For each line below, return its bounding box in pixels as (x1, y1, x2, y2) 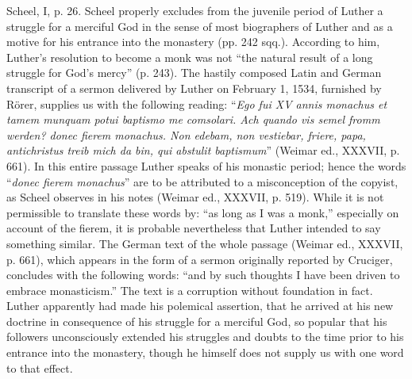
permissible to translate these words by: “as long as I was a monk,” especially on (6, 204, 399, 220)
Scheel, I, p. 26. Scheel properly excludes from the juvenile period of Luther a (6, 2, 383, 18)
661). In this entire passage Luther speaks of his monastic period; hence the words (6, 157, 406, 174)
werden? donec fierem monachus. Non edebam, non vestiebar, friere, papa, (6, 126, 366, 143)
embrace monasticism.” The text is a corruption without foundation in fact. (6, 281, 373, 298)
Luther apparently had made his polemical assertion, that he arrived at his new (6, 297, 394, 314)
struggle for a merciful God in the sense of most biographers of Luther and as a (6, 17, 393, 34)
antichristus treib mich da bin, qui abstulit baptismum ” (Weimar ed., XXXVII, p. (6, 142, 400, 159)
